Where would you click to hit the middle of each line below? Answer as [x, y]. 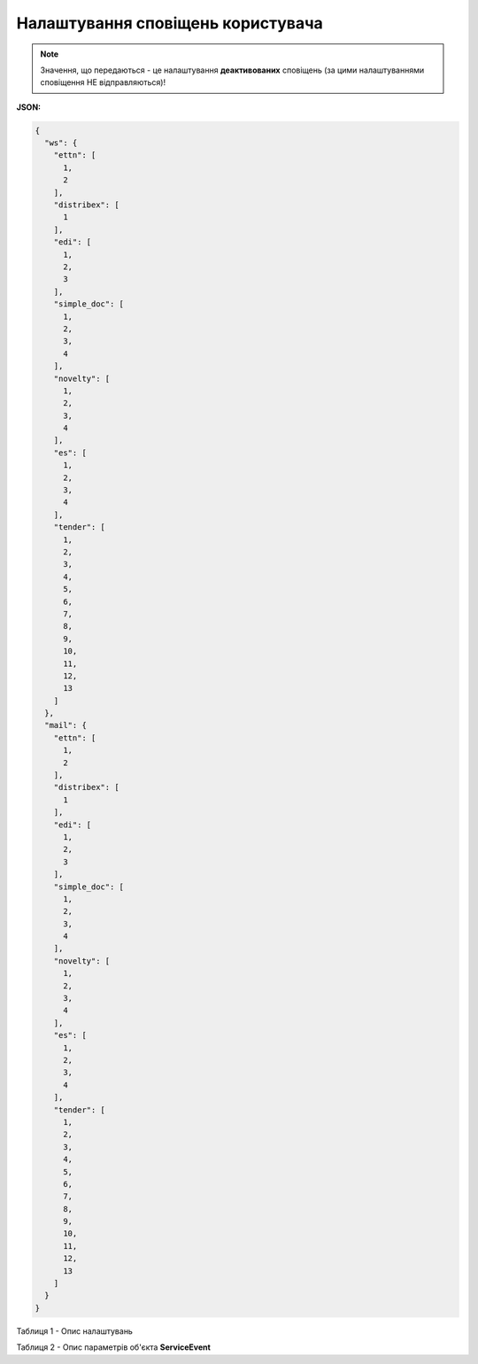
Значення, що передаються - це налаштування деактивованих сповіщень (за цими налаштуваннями [232, 70]
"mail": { [66, 725]
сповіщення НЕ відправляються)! [103, 82]
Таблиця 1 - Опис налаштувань [74, 1331]
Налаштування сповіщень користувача [170, 23]
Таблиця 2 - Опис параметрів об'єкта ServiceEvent [114, 1347]
